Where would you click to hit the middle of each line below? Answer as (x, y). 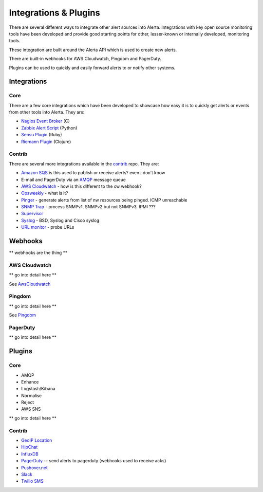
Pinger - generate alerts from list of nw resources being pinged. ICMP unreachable (104, 200)
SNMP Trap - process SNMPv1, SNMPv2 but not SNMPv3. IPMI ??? (88, 207)
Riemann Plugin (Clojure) (46, 142)
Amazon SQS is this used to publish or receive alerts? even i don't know (93, 173)
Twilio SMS (32, 481)
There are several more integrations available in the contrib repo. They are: (84, 164)
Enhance (30, 382)
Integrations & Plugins (55, 13)
